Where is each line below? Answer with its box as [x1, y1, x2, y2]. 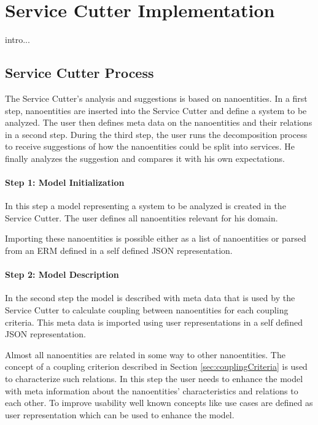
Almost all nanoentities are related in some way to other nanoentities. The [5, 348, 285, 361]
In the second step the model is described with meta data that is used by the [5, 291, 295, 304]
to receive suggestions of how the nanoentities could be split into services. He [5, 140, 295, 153]
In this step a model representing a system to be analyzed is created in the [5, 199, 286, 212]
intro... [5, 33, 30, 46]
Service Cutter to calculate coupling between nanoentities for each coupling [5, 304, 289, 316]
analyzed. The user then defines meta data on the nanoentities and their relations [5, 116, 312, 129]
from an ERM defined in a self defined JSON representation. [5, 244, 233, 257]
